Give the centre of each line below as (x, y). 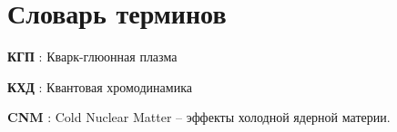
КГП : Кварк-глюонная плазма (92, 57)
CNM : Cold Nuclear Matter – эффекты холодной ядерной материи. (199, 117)
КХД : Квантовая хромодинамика (100, 86)
